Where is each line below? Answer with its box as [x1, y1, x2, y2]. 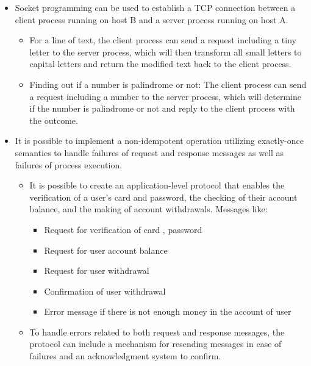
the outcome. [29, 113, 78, 126]
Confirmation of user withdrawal [44, 284, 166, 297]
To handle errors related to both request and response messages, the [29, 325, 285, 338]
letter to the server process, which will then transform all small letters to [29, 45, 302, 58]
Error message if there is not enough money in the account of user [44, 305, 291, 318]
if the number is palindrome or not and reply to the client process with [29, 102, 295, 115]
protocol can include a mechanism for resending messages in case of [29, 337, 282, 350]
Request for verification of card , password [44, 223, 202, 235]
